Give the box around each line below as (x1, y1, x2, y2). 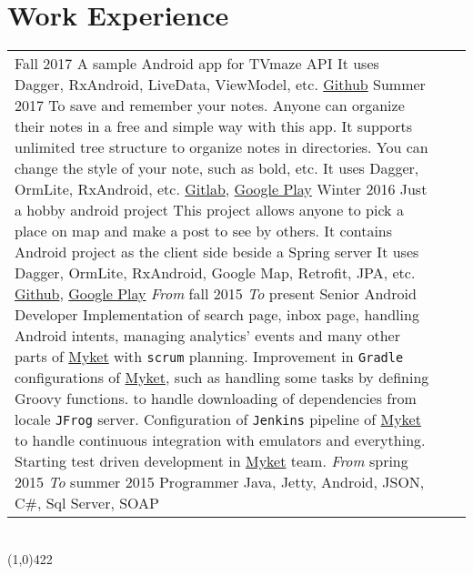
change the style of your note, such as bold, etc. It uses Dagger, (15, 157, 419, 179)
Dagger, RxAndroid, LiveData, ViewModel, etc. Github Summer (15, 74, 426, 96)
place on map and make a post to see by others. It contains (15, 220, 393, 242)
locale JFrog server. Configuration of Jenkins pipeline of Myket (15, 409, 421, 430)
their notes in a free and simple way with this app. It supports (15, 116, 413, 137)
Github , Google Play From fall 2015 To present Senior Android (15, 283, 417, 305)
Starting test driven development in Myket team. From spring (15, 450, 408, 472)
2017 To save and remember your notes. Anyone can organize (15, 95, 405, 116)
